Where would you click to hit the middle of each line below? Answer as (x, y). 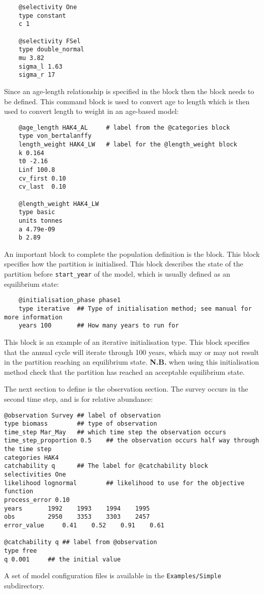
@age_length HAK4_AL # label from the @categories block (124, 127)
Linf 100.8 (37, 170)
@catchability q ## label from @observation (81, 542)
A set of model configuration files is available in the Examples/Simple (113, 575)
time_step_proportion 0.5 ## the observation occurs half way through (132, 441)
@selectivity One (48, 7)
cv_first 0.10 (42, 178)
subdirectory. (24, 585)
